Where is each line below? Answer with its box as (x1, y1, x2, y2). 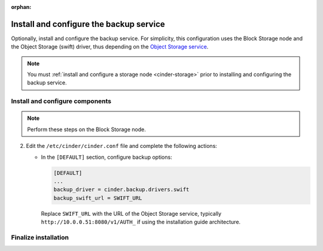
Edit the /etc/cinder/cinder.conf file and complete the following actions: (26, 143, 218, 150)
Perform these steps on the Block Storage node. (27, 126, 146, 133)
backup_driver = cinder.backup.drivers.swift (53, 186, 190, 193)
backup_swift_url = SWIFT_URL (53, 195, 142, 201)
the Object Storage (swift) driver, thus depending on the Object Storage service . (11, 43, 209, 50)
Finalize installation (11, 233, 69, 241)
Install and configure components (11, 97, 112, 105)
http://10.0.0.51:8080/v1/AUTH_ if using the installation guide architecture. (41, 219, 241, 226)
